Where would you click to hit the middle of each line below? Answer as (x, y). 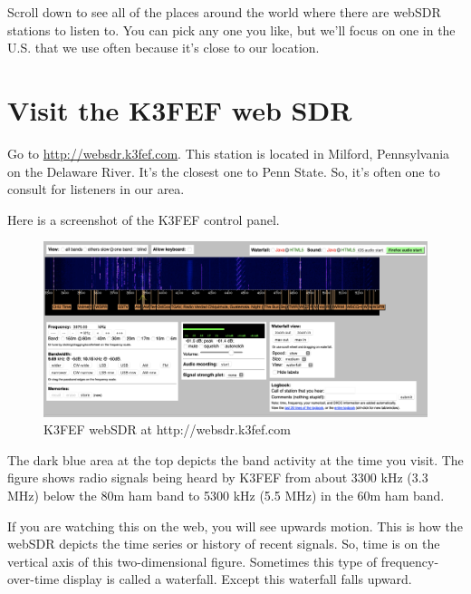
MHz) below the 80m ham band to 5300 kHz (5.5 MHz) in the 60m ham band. (226, 496)
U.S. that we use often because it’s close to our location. (163, 48)
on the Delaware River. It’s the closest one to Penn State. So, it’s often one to (224, 171)
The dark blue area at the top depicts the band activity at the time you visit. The (235, 459)
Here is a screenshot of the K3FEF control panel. (144, 219)
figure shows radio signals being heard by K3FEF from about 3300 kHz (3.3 (218, 477)
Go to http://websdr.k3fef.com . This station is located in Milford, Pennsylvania (229, 153)
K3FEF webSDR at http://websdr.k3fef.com (167, 429)
